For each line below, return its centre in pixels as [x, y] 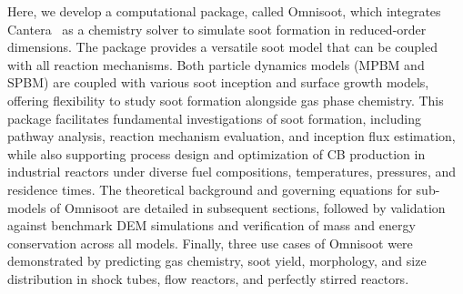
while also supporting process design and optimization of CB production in [216, 153]
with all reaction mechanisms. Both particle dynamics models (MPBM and [216, 64]
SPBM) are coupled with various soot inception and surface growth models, [218, 82]
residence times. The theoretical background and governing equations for [210, 189]
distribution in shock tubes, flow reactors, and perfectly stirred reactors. [208, 278]
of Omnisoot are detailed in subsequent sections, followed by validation [248, 207]
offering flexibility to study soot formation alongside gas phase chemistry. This [226, 100]
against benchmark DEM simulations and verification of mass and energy [211, 225]
